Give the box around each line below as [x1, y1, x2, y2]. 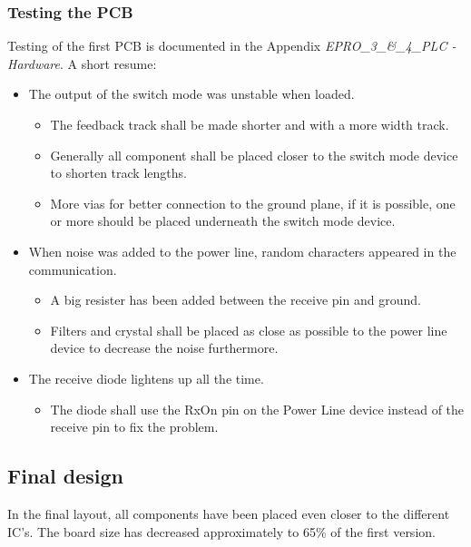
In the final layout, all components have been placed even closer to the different [7, 503, 450, 523]
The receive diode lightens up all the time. [28, 368, 264, 387]
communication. [28, 259, 117, 278]
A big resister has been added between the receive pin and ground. [50, 290, 421, 309]
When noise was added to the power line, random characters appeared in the [28, 241, 456, 260]
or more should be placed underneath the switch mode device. [50, 211, 396, 230]
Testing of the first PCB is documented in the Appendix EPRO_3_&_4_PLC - [7, 36, 456, 55]
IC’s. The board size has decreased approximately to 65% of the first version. [7, 522, 436, 541]
